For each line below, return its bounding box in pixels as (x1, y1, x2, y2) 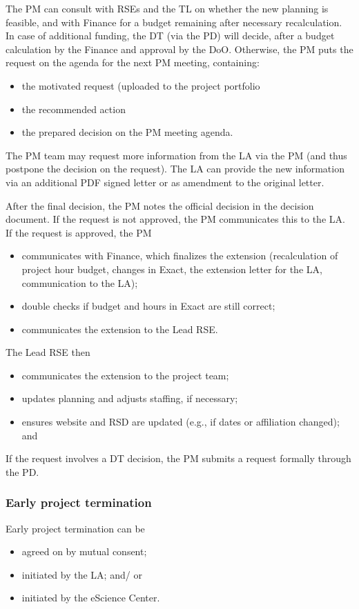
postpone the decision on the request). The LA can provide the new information (6, 161, 345, 176)
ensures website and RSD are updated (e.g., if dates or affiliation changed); (21, 415, 340, 429)
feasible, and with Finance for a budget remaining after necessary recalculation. (6, 14, 342, 29)
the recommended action (21, 101, 126, 116)
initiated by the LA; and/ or (21, 567, 142, 581)
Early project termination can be (6, 521, 145, 535)
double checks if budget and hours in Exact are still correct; (21, 299, 275, 313)
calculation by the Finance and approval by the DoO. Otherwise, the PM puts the (6, 41, 353, 56)
